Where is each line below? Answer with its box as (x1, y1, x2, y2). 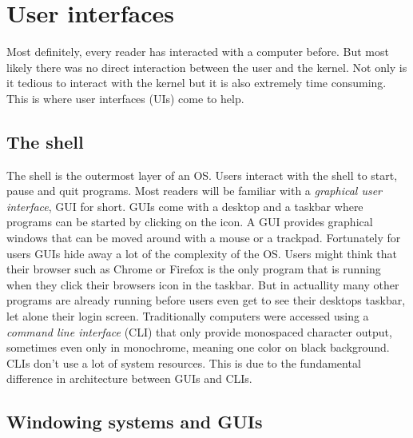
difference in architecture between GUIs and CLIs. (6, 370, 252, 387)
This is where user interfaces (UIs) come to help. (6, 90, 244, 106)
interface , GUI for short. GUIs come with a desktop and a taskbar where (6, 197, 363, 214)
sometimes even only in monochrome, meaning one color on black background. (6, 339, 390, 356)
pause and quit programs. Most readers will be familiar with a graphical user (6, 182, 382, 199)
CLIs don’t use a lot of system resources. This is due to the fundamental (6, 354, 361, 371)
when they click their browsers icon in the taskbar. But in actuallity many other (6, 276, 399, 293)
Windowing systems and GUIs (6, 409, 263, 434)
